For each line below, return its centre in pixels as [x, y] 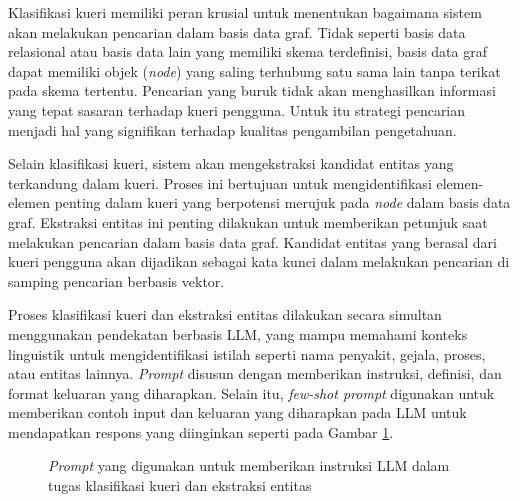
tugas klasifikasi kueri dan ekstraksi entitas [180, 485]
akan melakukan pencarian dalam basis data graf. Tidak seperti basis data [237, 31]
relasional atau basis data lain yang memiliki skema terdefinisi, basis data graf [247, 51]
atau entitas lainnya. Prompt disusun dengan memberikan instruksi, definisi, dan [255, 373]
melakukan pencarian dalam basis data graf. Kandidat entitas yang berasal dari [252, 241]
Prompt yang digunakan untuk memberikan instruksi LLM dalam [249, 465]
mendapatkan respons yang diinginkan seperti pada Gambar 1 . [201, 431]
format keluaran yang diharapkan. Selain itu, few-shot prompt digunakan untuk [251, 392]
